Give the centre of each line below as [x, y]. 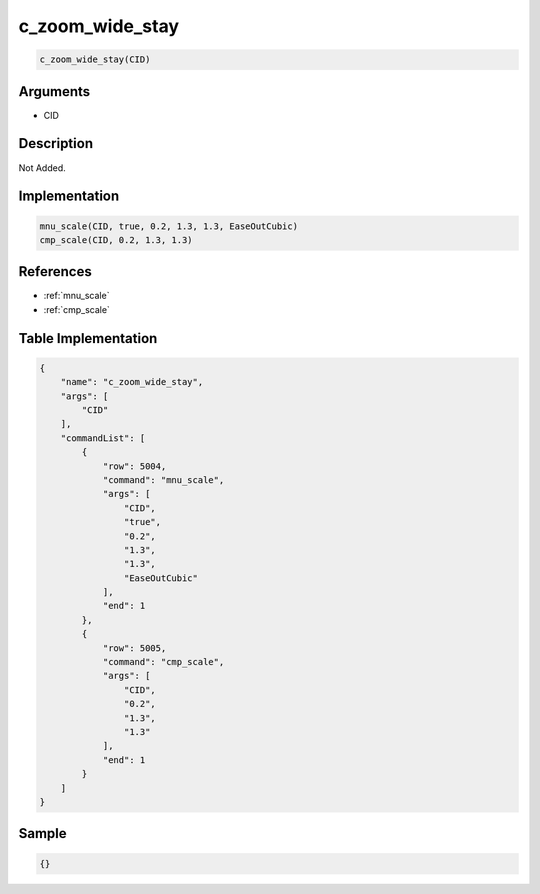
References [55, 271]
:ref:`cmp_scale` [76, 309]
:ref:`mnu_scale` [76, 296]
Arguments [54, 91]
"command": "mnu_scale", [163, 479]
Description [56, 143]
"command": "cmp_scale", [163, 662]
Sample [42, 833]
